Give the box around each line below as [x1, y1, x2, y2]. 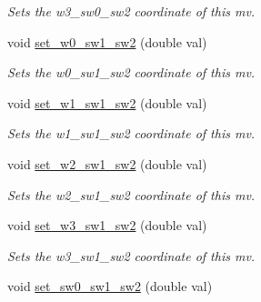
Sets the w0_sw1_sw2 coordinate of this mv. [7, 63, 256, 82]
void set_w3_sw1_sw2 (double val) [7, 216, 207, 235]
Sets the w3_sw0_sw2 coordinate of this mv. [7, 2, 256, 20]
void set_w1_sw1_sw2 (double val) [7, 93, 207, 112]
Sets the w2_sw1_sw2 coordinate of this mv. [7, 185, 256, 204]
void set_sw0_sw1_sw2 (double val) [7, 277, 213, 296]
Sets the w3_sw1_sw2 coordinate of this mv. [7, 246, 256, 265]
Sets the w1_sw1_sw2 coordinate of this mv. [7, 124, 256, 143]
